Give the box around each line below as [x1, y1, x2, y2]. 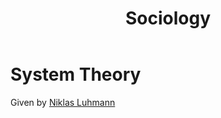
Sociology [124, 7, 212, 30]
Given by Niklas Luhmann [10, 96, 116, 108]
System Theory [10, 63, 142, 86]
